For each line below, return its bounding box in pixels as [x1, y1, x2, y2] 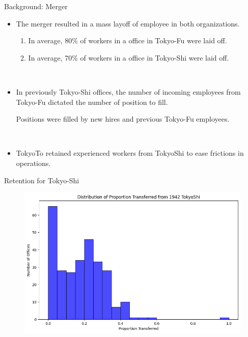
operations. [16, 157, 51, 168]
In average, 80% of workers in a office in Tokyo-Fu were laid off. [28, 35, 227, 46]
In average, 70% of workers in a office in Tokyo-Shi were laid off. [28, 52, 229, 63]
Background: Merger [4, 1, 68, 11]
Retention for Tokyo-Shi [4, 175, 79, 185]
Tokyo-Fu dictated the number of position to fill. [16, 96, 168, 107]
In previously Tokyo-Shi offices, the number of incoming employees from [16, 86, 241, 97]
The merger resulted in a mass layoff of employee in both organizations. [16, 18, 240, 29]
